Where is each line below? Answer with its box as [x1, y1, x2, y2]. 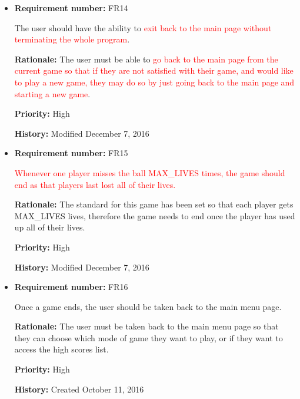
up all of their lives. [14, 221, 85, 233]
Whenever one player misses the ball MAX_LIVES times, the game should [14, 166, 285, 179]
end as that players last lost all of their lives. [14, 178, 176, 190]
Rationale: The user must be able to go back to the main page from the [14, 52, 278, 65]
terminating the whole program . [14, 33, 130, 45]
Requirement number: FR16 [14, 281, 128, 293]
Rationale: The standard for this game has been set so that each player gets [14, 198, 294, 210]
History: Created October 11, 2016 [14, 382, 144, 395]
